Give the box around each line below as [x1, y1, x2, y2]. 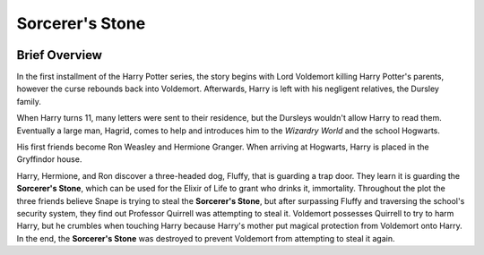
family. [16, 96, 42, 106]
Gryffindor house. [16, 154, 82, 165]
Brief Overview [16, 47, 103, 63]
